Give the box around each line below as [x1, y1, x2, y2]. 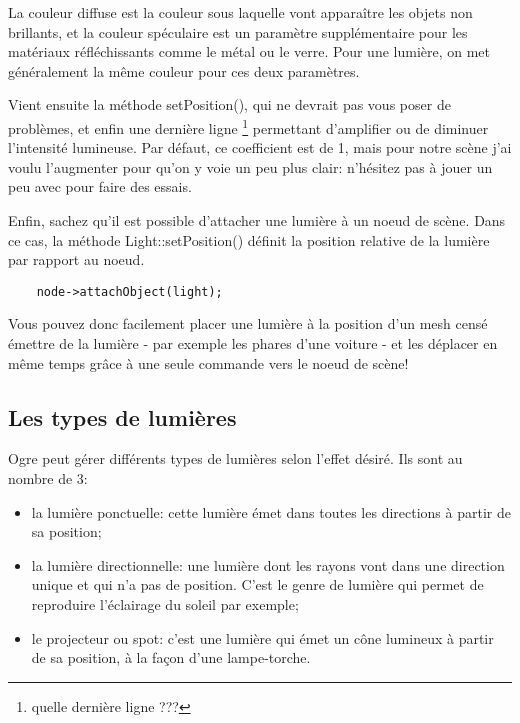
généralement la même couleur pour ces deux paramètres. [8, 60, 360, 81]
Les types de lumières [8, 401, 237, 432]
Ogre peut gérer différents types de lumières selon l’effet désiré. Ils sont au [8, 448, 463, 469]
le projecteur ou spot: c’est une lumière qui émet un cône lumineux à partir [31, 627, 494, 648]
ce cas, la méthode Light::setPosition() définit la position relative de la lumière [8, 229, 490, 250]
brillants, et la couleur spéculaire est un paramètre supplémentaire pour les [8, 21, 468, 42]
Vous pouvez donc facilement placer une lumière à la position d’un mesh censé [8, 313, 488, 334]
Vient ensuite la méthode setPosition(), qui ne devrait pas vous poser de [8, 94, 451, 115]
